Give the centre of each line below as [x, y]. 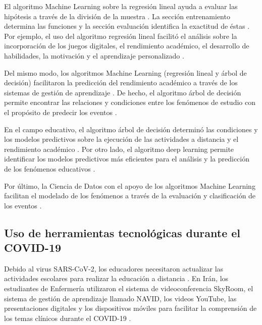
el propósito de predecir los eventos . [61, 112]
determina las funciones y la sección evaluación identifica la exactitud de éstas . [127, 26]
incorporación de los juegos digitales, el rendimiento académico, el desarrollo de [127, 46]
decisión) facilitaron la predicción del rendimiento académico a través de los [121, 83]
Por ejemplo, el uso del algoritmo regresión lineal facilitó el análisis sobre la [121, 36]
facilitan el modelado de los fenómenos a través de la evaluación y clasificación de [130, 196]
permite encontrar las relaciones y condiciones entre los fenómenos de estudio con [130, 102]
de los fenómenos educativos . [50, 168]
